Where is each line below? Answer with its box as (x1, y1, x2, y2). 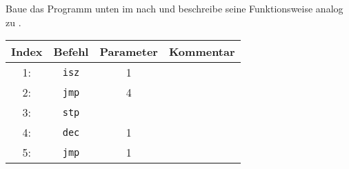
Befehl (53, 43, 89, 60)
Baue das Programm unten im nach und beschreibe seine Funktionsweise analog (6, 1, 343, 15)
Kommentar (168, 43, 235, 60)
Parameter (99, 43, 158, 60)
